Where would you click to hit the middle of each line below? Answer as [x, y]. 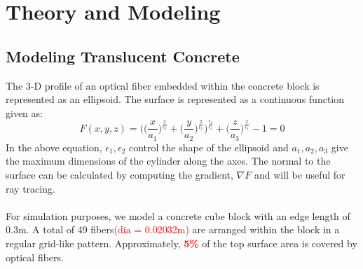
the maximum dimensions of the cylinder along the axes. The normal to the [168, 161]
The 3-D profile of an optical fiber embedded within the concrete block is [163, 85]
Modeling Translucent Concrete [123, 56]
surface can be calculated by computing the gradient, [119, 174]
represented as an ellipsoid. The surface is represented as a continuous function [175, 99]
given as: [24, 112]
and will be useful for [300, 174]
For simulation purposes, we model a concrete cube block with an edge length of [178, 215]
